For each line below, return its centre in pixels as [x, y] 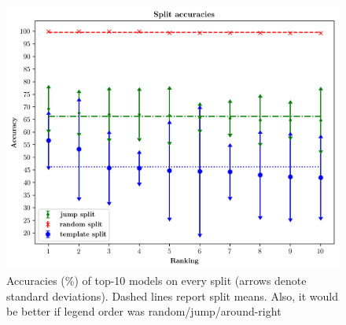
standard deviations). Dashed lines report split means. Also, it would [173, 295]
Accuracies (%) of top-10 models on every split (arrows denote [156, 281]
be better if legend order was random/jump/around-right [144, 311]
